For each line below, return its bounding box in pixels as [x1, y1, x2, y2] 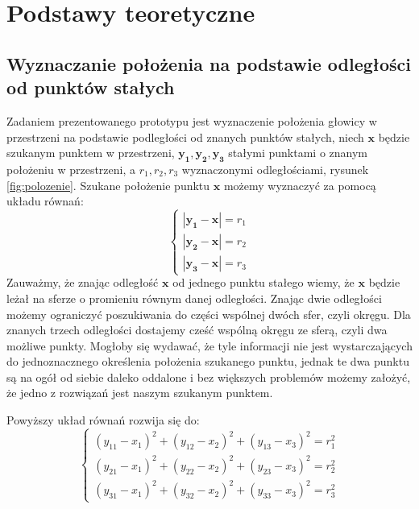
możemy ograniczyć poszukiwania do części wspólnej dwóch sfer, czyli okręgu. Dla [6, 305, 411, 322]
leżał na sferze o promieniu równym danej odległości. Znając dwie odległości [6, 289, 382, 306]
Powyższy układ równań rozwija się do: [6, 412, 200, 428]
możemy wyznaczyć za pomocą [223, 176, 376, 193]
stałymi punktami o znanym [228, 144, 368, 161]
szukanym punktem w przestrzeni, [6, 144, 175, 161]
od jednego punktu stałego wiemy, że [172, 274, 355, 291]
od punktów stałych [6, 75, 175, 100]
